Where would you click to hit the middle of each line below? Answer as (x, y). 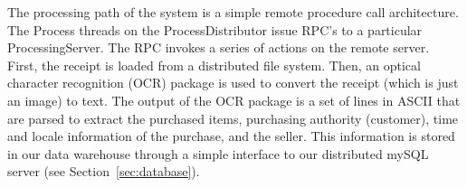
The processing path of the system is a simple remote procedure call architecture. (233, 12)
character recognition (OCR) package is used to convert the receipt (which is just (233, 83)
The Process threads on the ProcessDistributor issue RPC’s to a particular (215, 29)
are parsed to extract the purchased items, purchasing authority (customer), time (233, 118)
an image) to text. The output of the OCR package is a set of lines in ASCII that (234, 100)
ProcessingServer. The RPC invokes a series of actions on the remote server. (219, 47)
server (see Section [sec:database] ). (104, 171)
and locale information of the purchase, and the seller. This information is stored (231, 136)
